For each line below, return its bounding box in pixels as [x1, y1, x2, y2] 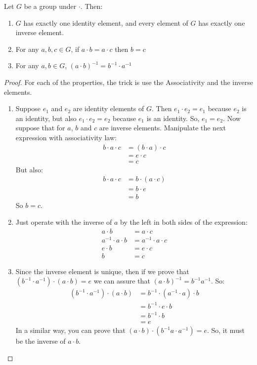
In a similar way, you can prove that [15, 325, 126, 335]
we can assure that [93, 276, 150, 286]
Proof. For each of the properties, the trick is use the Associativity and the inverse [4, 77, 253, 87]
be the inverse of [15, 336, 66, 346]
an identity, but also [15, 113, 77, 123]
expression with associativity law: [15, 132, 117, 142]
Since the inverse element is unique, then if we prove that [15, 266, 189, 276]
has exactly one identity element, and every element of [23, 17, 188, 28]
